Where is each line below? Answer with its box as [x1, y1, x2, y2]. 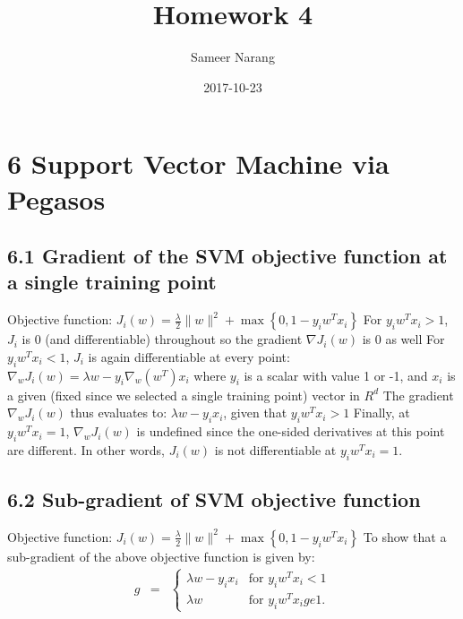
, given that [223, 403, 287, 422]
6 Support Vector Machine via [7, 145, 390, 182]
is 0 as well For [362, 330, 445, 348]
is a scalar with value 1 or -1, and [244, 365, 428, 384]
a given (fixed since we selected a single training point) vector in [7, 385, 360, 404]
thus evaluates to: [70, 403, 167, 422]
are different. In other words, [7, 440, 166, 459]
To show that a [363, 527, 447, 546]
